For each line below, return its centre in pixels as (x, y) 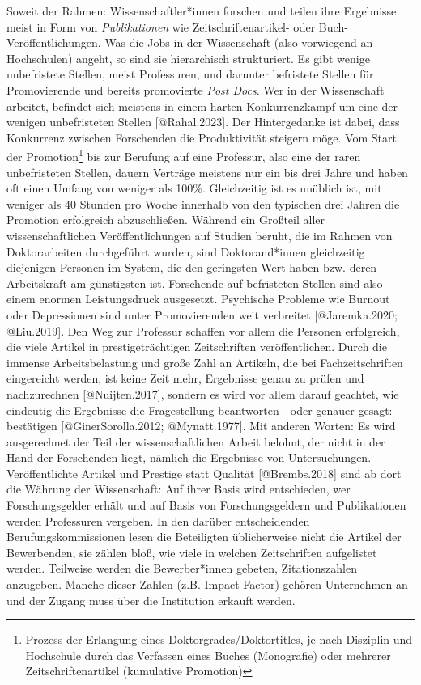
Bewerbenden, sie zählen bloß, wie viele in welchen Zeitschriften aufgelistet (192, 552)
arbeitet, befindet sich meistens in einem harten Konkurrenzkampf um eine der (202, 106)
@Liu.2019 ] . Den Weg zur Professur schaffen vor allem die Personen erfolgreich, (203, 330)
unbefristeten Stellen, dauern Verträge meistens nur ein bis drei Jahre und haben (207, 172)
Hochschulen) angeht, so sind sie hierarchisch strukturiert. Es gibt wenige (188, 58)
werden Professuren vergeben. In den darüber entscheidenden (158, 520)
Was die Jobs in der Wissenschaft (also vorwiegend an (239, 42)
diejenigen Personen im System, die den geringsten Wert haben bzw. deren (192, 267)
